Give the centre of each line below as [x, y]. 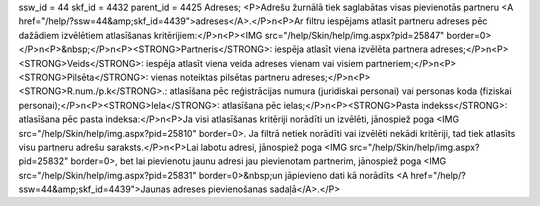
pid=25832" [43, 161]
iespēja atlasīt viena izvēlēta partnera [351, 49]
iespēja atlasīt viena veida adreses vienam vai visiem [254, 63]
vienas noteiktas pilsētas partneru [220, 77]
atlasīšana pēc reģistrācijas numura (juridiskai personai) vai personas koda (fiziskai [340, 91]
